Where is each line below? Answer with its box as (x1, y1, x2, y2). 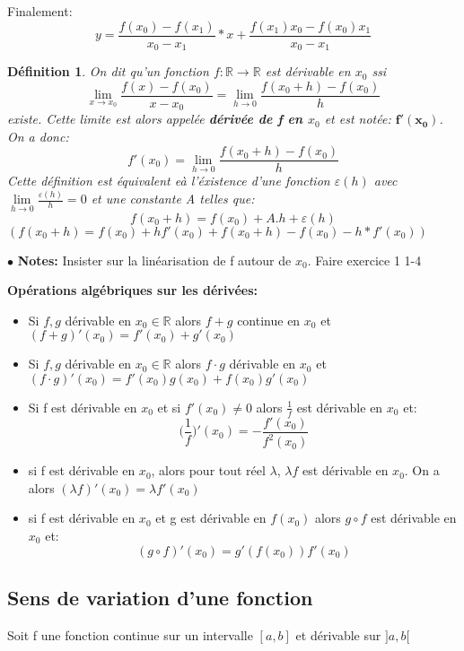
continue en (237, 310, 301, 329)
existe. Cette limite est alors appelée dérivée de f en (7, 109, 303, 128)
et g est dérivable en (155, 508, 267, 527)
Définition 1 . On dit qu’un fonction (7, 62, 209, 81)
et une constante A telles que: (91, 189, 255, 208)
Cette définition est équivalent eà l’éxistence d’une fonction (7, 171, 330, 190)
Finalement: (7, 2, 73, 20)
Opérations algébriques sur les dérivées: (7, 281, 258, 299)
